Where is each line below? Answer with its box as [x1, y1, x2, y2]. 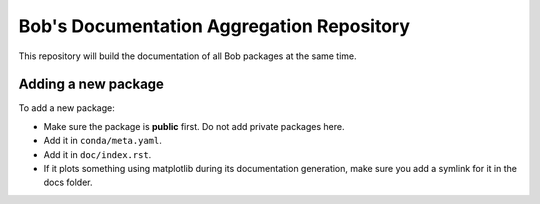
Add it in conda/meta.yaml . [43, 135, 162, 147]
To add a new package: [18, 102, 115, 114]
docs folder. [43, 176, 94, 189]
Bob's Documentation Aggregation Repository [18, 15, 410, 37]
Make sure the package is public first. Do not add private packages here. [43, 120, 345, 132]
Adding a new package [18, 76, 165, 93]
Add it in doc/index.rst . [43, 148, 152, 160]
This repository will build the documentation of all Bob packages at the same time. [18, 50, 357, 62]
